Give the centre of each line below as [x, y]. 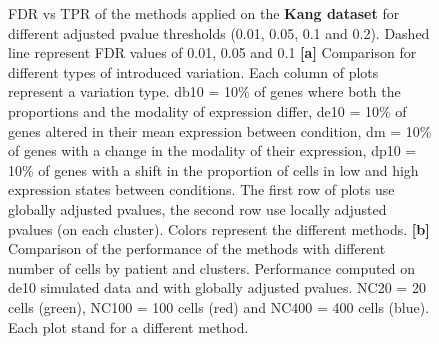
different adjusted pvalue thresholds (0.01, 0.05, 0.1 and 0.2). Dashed [219, 32]
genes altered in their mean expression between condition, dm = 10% [220, 130]
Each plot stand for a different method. [128, 326]
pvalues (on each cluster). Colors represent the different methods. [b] [219, 228]
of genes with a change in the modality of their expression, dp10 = [212, 150]
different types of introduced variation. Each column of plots [193, 71]
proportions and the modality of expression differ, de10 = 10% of [207, 110]
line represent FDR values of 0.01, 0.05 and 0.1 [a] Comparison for [212, 52]
